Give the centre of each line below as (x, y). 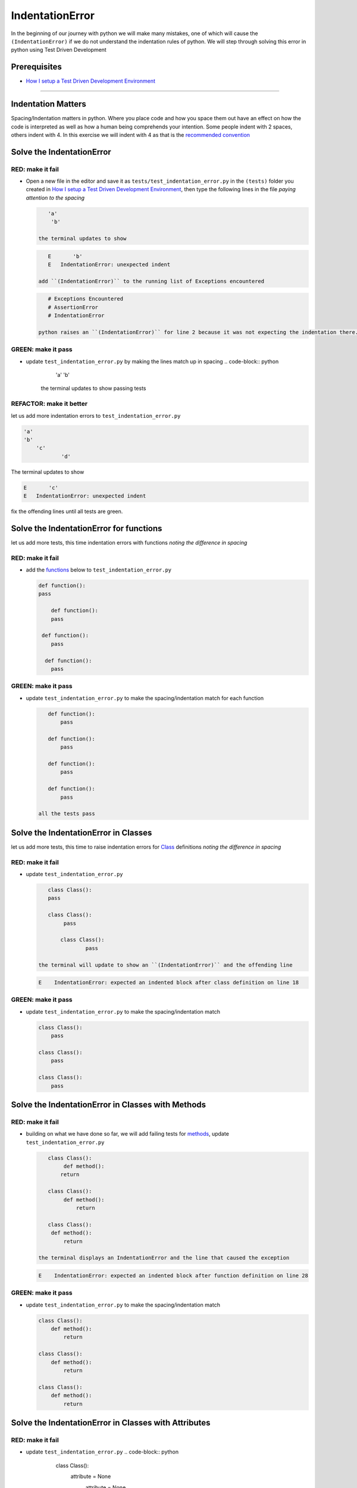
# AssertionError (73, 307)
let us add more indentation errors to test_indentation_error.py (96, 415)
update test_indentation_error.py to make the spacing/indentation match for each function (145, 698)
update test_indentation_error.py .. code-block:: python (102, 1452)
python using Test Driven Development (59, 50)
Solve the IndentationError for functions (87, 528)
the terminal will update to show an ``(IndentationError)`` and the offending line (165, 965)
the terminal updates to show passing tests (93, 388)
